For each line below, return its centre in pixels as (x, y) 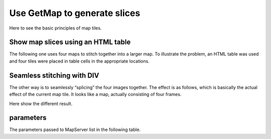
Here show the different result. (41, 103)
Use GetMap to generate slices (75, 13)
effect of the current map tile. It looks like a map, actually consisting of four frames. (95, 94)
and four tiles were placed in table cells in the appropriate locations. (80, 61)
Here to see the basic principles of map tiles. (55, 28)
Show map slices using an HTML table (70, 42)
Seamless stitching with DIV (54, 75)
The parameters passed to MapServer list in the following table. (75, 129)
